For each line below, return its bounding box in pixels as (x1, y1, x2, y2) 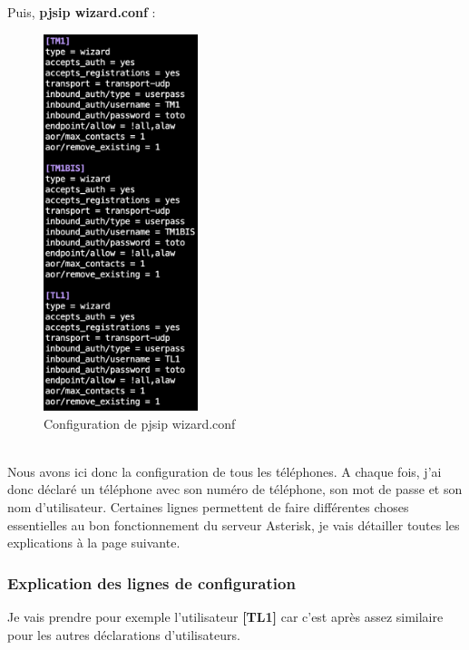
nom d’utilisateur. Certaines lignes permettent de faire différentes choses (7, 498, 409, 517)
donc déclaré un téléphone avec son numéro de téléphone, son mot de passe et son (7, 480, 463, 499)
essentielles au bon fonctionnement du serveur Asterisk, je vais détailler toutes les (7, 515, 460, 534)
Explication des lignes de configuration (7, 571, 296, 594)
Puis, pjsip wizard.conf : (7, 3, 156, 21)
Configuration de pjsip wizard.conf (44, 413, 236, 432)
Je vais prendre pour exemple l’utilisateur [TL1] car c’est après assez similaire (7, 607, 444, 626)
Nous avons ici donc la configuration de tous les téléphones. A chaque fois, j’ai (7, 461, 442, 480)
